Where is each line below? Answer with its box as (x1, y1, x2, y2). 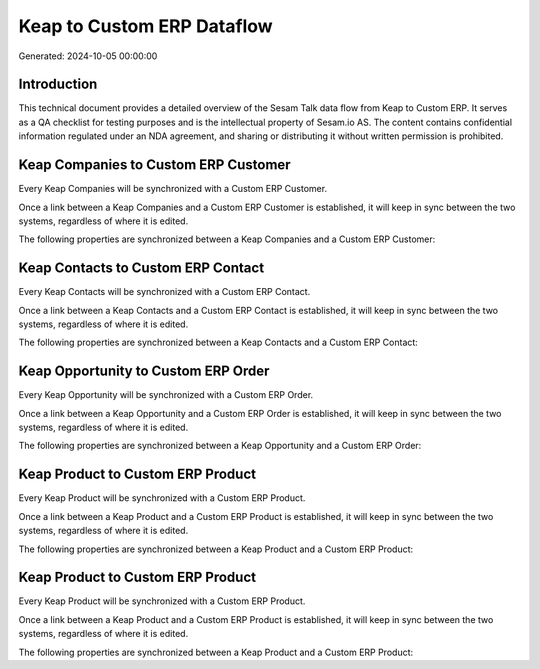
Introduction (18, 76, 98, 93)
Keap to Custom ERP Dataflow (18, 15, 274, 37)
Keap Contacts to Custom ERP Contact (18, 260, 265, 277)
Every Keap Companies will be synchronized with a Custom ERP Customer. (18, 183, 328, 195)
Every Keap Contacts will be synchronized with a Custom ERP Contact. (18, 286, 311, 298)
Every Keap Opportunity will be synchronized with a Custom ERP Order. (18, 389, 314, 401)
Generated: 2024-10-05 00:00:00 (18, 50, 158, 62)
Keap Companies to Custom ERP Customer (18, 156, 291, 174)
